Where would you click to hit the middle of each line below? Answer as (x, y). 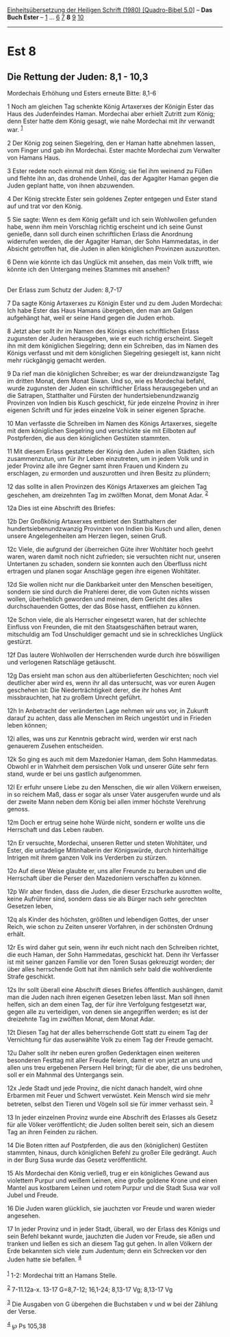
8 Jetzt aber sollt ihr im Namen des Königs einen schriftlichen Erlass (103, 331)
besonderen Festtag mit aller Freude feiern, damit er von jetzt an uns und (110, 1060)
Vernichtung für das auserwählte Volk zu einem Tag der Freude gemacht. (111, 1040)
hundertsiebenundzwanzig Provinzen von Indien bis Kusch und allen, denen (114, 529)
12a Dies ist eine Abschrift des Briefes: (61, 508)
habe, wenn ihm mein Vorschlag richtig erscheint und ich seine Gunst (105, 227)
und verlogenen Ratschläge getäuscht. (62, 662)
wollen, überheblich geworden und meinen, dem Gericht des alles (100, 599)
